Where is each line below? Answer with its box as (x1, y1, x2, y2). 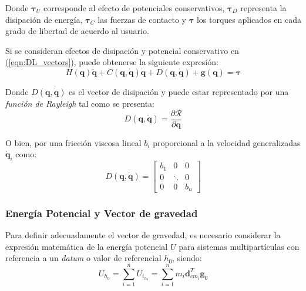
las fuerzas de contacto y (97, 13, 186, 25)
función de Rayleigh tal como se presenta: (5, 97, 154, 109)
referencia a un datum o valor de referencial (5, 252, 162, 264)
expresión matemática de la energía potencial (5, 240, 168, 252)
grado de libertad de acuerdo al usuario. (5, 25, 149, 37)
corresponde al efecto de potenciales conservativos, (43, 2, 225, 13)
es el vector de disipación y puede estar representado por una (69, 85, 289, 97)
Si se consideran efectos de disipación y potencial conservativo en (5, 44, 239, 56)
